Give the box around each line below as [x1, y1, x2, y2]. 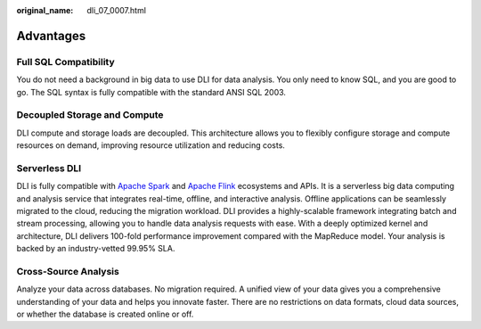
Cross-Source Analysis [16, 265, 119, 277]
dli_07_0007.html [86, 5, 147, 15]
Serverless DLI [16, 161, 82, 174]
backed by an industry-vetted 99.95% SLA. [16, 243, 175, 254]
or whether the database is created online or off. [16, 308, 194, 320]
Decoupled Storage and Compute [16, 109, 164, 121]
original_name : [16, 5, 74, 15]
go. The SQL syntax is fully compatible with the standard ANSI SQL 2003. [16, 86, 287, 97]
